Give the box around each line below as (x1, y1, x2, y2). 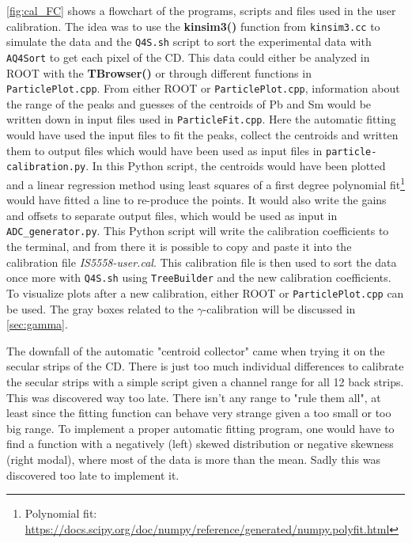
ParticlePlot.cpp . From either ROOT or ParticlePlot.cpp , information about (6, 80, 400, 97)
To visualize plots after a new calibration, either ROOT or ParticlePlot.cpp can (6, 284, 404, 301)
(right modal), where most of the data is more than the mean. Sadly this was (6, 450, 380, 467)
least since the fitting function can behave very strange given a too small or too (6, 404, 391, 421)
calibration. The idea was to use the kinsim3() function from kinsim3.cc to (6, 17, 380, 34)
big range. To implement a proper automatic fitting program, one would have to (6, 420, 395, 436)
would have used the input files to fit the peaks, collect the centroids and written (6, 127, 399, 143)
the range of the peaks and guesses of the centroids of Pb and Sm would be (6, 95, 372, 112)
